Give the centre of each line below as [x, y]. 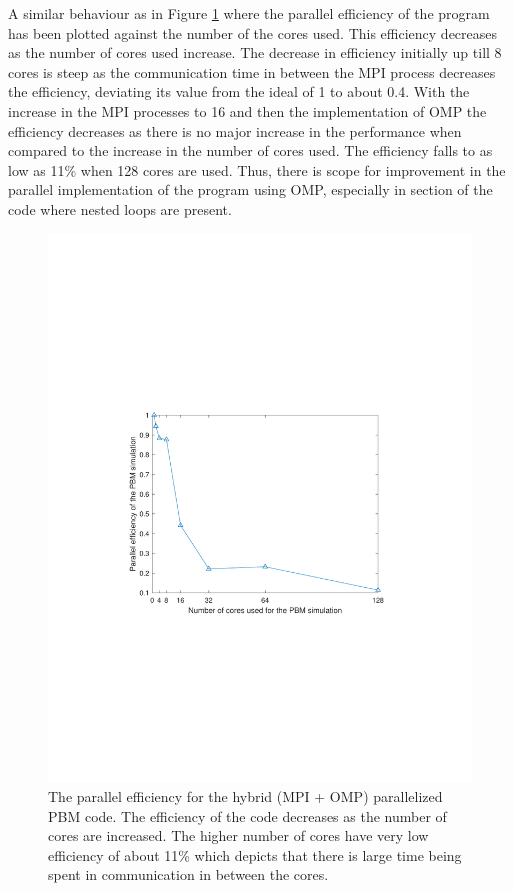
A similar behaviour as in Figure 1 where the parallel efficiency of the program [249, 13]
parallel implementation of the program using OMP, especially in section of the [250, 189]
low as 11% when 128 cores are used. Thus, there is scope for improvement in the [257, 169]
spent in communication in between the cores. [188, 874]
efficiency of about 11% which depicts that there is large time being [255, 854]
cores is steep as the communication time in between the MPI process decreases [252, 71]
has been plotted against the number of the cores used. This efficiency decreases [253, 32]
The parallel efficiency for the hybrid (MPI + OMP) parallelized [245, 796]
